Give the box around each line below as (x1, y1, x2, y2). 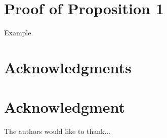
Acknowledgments (4, 57, 132, 77)
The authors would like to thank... (4, 126, 111, 136)
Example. (4, 27, 33, 38)
